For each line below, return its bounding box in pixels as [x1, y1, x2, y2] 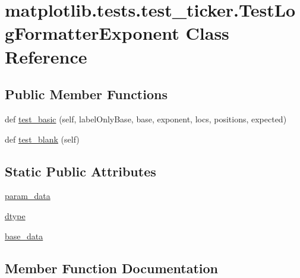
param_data [5, 189, 50, 202]
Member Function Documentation [5, 258, 219, 277]
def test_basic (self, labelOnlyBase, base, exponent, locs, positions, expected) [5, 112, 287, 125]
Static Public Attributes [5, 162, 156, 180]
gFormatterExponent [5, 21, 179, 45]
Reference [5, 44, 87, 68]
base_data [5, 229, 43, 242]
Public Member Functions [5, 85, 168, 103]
